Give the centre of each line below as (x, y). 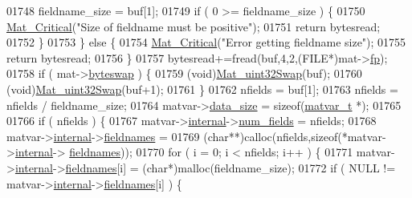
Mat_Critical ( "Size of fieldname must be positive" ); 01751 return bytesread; (194, 26)
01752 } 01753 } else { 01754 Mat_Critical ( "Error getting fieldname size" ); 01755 (206, 42)
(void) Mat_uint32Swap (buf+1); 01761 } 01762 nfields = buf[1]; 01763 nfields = (202, 89)
